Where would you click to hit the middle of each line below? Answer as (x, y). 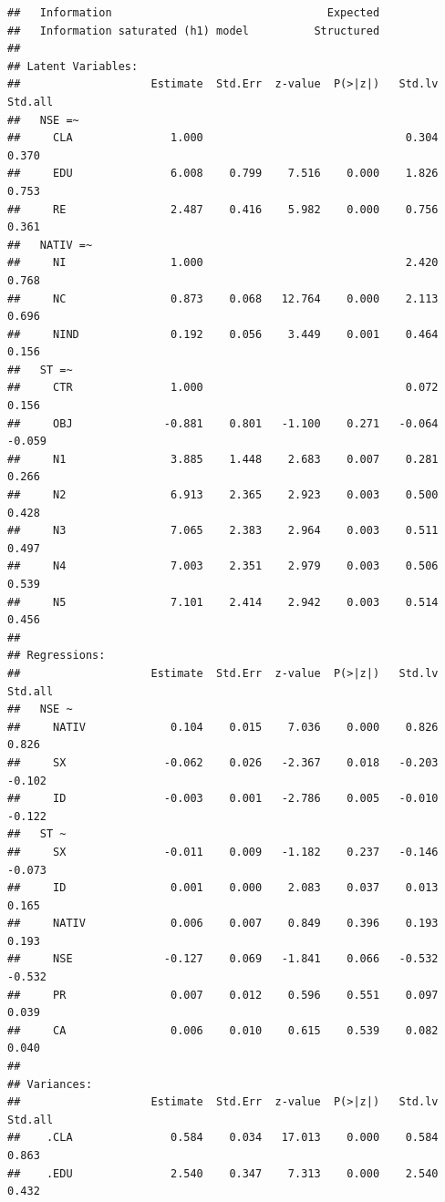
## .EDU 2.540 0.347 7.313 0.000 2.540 (223, 1173)
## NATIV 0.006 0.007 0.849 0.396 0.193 (223, 924)
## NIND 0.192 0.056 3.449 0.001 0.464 (223, 334)
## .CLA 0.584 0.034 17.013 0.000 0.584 (223, 1138)
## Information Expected (194, 13)
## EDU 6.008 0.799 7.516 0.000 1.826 (223, 174)
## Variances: (50, 1084)
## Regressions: (57, 656)
